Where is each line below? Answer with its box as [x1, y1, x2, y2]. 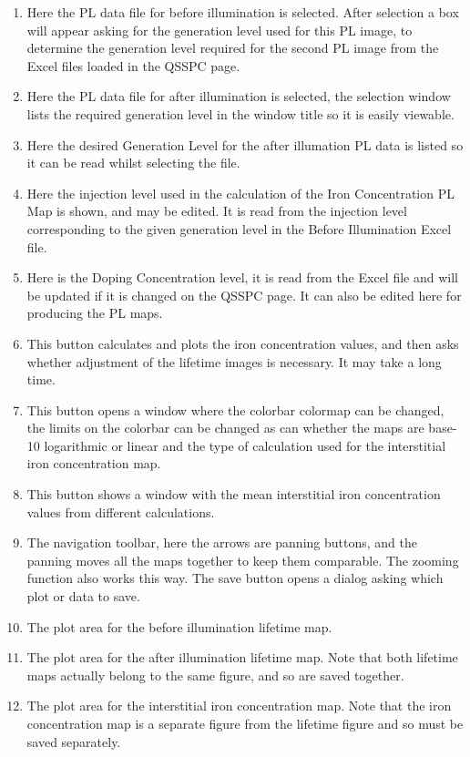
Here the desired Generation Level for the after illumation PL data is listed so [26, 135, 464, 154]
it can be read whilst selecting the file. [26, 153, 240, 172]
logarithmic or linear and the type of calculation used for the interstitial [44, 435, 446, 455]
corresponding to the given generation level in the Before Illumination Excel [26, 219, 452, 238]
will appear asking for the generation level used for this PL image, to [26, 20, 413, 39]
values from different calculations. [26, 502, 215, 521]
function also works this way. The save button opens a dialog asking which [26, 568, 444, 588]
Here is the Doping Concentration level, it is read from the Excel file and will [26, 268, 458, 287]
